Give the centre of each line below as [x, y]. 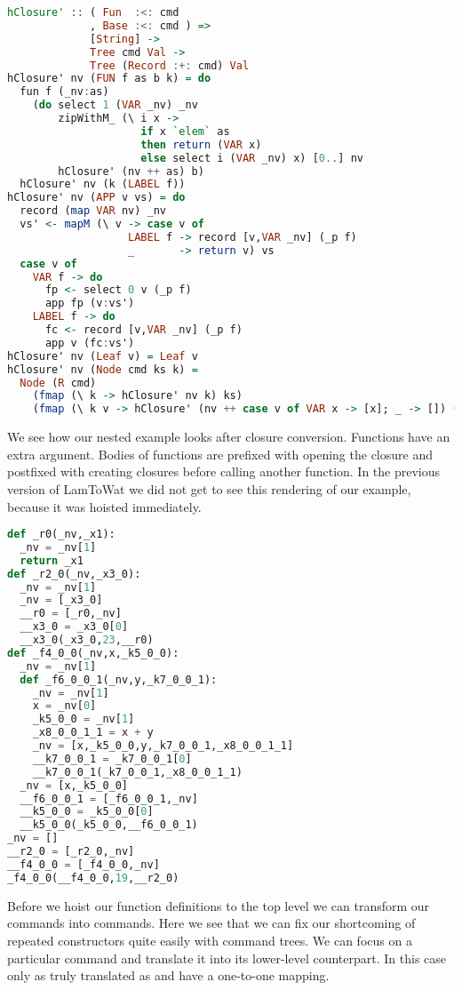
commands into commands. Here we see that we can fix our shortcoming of [211, 923]
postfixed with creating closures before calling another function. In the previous [224, 471]
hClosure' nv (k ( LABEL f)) [103, 184]
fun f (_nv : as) [64, 92]
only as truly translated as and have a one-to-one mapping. [168, 975]
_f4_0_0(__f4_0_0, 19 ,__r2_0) [93, 878]
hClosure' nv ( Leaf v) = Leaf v [103, 356]
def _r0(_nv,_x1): [61, 535]
